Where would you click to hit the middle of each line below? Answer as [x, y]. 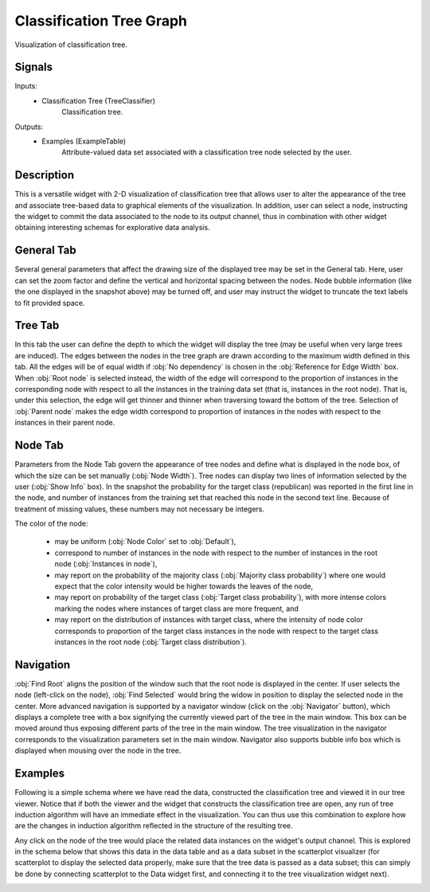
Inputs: [26, 86]
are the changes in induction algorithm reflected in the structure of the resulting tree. [154, 826]
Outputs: [29, 127]
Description [45, 175]
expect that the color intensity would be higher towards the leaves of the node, [184, 586]
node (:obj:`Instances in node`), [106, 564]
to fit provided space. [50, 303]
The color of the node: [51, 524]
